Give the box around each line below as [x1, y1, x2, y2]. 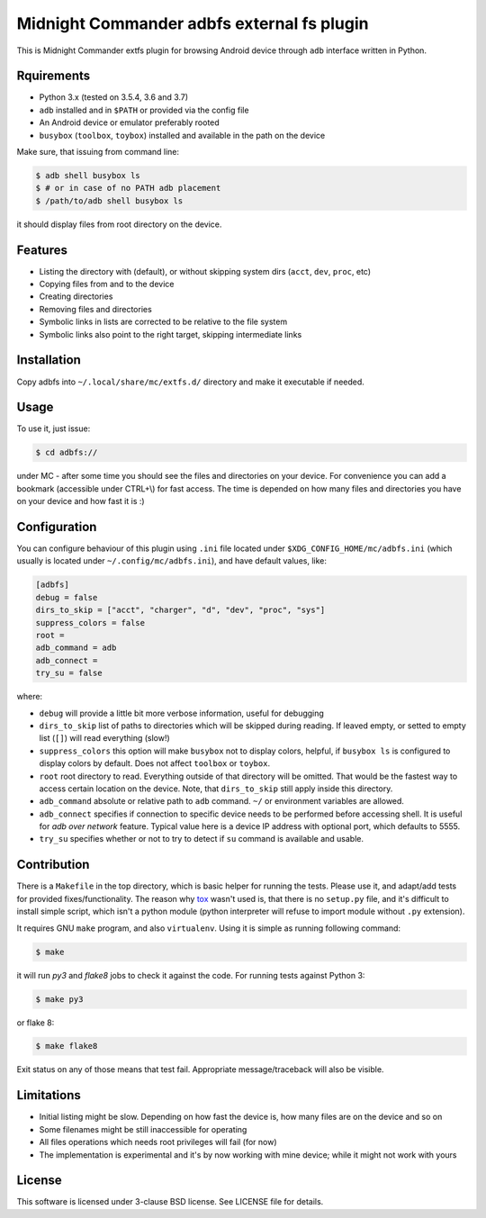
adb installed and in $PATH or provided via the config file [39, 104, 249, 115]
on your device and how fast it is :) [16, 496, 145, 507]
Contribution [16, 857, 90, 872]
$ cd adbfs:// [35, 447, 98, 458]
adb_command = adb [35, 643, 117, 653]
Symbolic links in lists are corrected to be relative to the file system [39, 316, 288, 328]
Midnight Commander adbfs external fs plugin [16, 14, 369, 33]
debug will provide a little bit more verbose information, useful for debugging [39, 708, 324, 718]
